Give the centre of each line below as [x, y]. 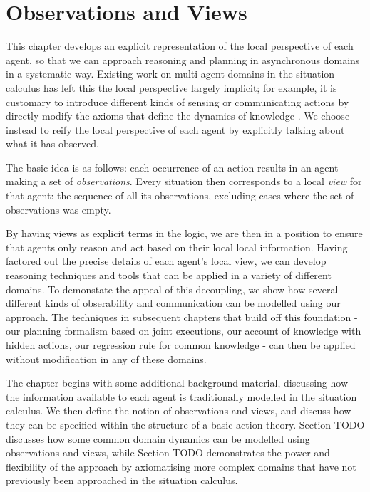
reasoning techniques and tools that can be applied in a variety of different [169, 275]
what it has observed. [52, 143]
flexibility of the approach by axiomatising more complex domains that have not [181, 466]
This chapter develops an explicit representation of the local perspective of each [180, 46]
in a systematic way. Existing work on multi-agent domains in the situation [170, 74]
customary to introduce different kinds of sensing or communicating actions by [178, 101]
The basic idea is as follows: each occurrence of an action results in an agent [172, 167]
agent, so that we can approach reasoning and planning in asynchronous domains [183, 59]
